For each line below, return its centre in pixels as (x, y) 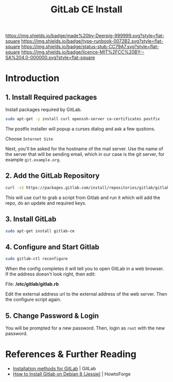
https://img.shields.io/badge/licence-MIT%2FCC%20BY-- (83, 52)
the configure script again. (33, 300)
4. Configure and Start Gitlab (52, 247)
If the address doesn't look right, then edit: (51, 274)
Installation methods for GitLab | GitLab (54, 368)
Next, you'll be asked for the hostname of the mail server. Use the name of (84, 149)
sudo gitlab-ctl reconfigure (37, 259)
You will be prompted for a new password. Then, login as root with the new (85, 328)
